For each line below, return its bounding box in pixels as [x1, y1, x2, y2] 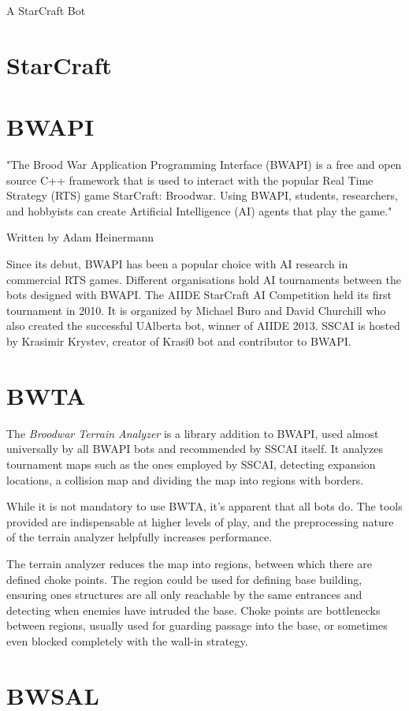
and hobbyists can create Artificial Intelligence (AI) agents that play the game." [6, 202, 392, 219]
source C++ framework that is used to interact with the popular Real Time [6, 171, 374, 188]
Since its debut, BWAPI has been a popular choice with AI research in [6, 256, 348, 272]
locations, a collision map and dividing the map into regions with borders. [6, 471, 364, 488]
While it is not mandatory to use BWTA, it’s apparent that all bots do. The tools [6, 498, 403, 515]
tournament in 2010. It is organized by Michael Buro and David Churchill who [6, 301, 386, 318]
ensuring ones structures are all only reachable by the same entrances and [6, 586, 363, 603]
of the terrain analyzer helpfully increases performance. [6, 529, 273, 545]
